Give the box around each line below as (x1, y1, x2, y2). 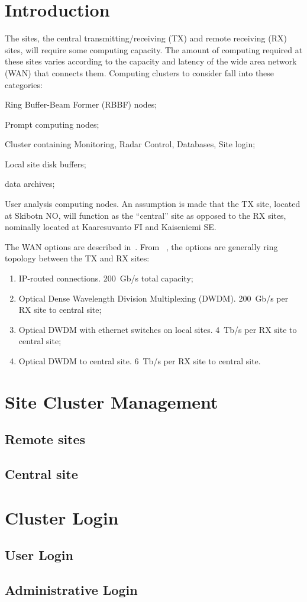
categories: (5, 78, 43, 90)
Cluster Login (5, 505, 119, 529)
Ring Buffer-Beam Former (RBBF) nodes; (5, 98, 157, 111)
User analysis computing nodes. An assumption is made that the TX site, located (5, 198, 300, 210)
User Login (5, 546, 73, 564)
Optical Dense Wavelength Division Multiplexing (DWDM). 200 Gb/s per (18, 292, 289, 304)
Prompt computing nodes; (5, 118, 99, 130)
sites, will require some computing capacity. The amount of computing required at (5, 43, 303, 56)
